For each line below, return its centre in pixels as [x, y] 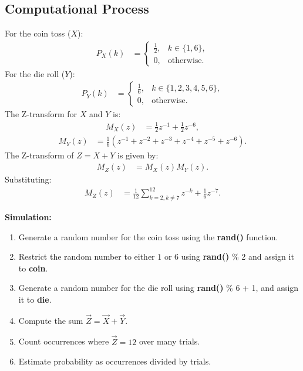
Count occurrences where [64, 341]
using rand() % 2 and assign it [238, 256]
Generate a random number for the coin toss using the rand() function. [148, 236]
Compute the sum [51, 320]
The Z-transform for [41, 114]
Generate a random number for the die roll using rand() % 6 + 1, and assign [159, 288]
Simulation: [28, 217]
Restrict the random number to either [87, 256]
